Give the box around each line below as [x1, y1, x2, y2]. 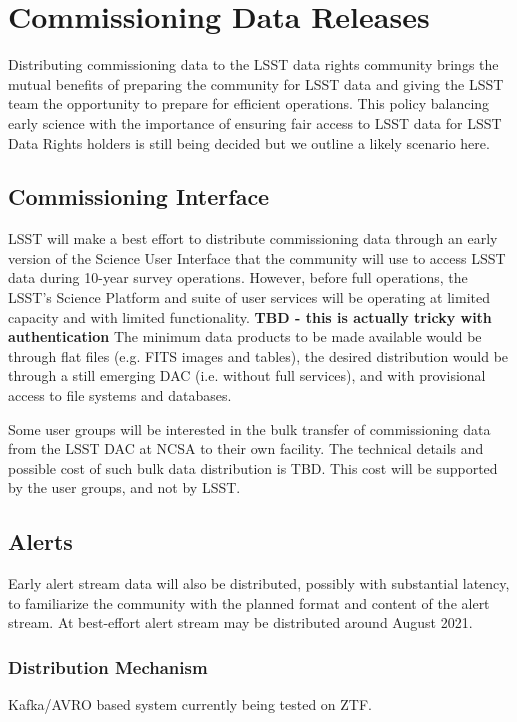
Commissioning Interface [8, 181, 270, 212]
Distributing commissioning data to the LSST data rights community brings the [8, 54, 499, 75]
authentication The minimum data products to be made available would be [8, 326, 482, 347]
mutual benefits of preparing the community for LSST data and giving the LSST [8, 73, 504, 94]
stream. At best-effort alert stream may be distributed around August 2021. [8, 612, 473, 633]
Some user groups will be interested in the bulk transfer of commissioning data [8, 418, 491, 439]
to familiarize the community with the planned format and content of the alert [8, 592, 490, 613]
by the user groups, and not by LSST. [8, 477, 241, 498]
